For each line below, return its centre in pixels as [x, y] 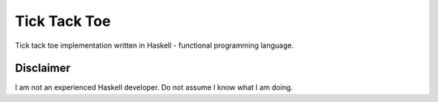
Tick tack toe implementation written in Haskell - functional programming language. [155, 45]
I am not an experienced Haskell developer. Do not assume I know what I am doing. [154, 87]
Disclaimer [43, 68]
